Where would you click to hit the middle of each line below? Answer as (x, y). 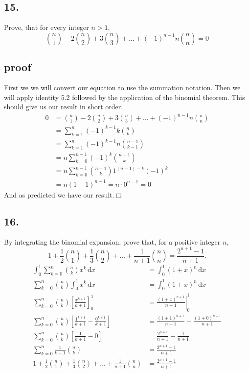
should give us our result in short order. (64, 107)
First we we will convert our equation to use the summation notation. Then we (122, 87)
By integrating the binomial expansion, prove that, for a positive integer (112, 241)
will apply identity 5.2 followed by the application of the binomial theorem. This (124, 97)
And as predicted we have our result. (59, 194)
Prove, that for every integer (46, 27)
